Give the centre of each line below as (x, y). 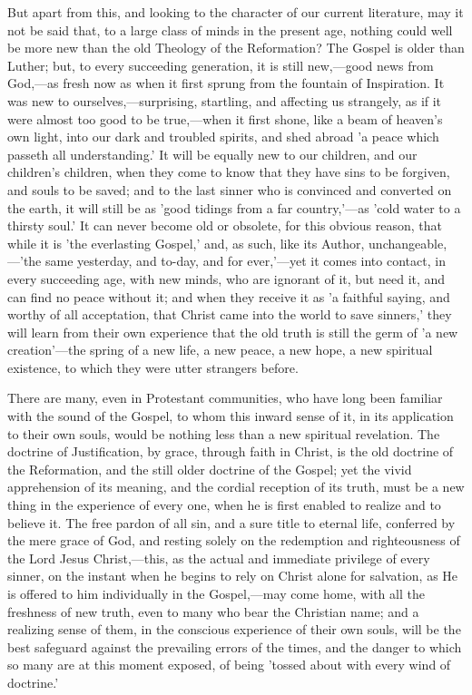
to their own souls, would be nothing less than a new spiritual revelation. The (224, 433)
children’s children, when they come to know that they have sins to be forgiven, (229, 172)
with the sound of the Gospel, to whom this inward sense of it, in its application (231, 416)
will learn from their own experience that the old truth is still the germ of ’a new (233, 332)
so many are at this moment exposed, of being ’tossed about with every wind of (229, 665)
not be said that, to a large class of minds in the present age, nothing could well (230, 29)
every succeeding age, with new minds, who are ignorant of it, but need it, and (226, 278)
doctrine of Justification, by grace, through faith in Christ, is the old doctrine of (231, 451)
